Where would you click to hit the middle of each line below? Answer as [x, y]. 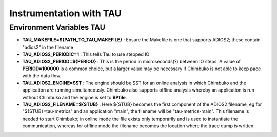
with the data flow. [42, 76]
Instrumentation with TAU [65, 13]
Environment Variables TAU [57, 27]
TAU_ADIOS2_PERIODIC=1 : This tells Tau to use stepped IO [86, 54]
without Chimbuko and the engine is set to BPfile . [75, 97]
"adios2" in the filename [48, 47]
